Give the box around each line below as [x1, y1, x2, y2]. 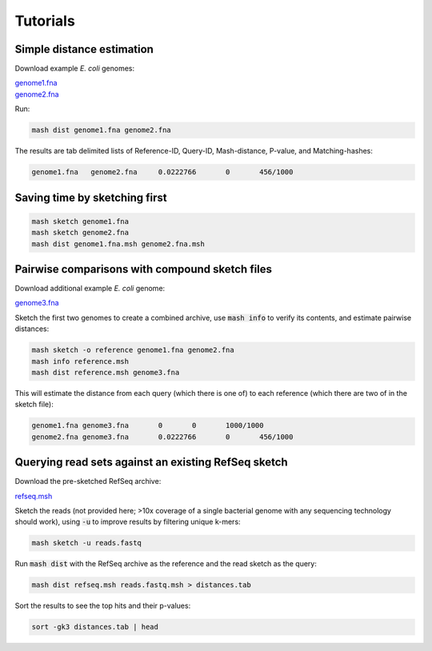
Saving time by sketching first [14, 190, 167, 204]
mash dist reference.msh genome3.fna [31, 368, 180, 377]
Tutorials [14, 12, 75, 30]
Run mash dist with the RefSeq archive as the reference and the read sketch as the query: [14, 559, 318, 569]
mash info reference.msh [31, 357, 130, 365]
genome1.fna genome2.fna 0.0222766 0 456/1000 [31, 168, 294, 177]
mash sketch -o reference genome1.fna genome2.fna [31, 345, 235, 355]
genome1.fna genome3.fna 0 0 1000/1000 [31, 421, 264, 430]
